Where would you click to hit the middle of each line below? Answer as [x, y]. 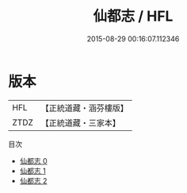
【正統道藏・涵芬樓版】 [85, 108]
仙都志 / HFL [133, 16]
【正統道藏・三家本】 [81, 122]
